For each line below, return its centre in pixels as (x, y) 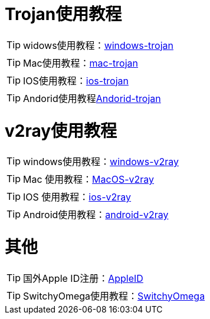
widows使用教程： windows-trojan (98, 45)
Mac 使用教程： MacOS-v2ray (89, 180)
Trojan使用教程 (63, 14)
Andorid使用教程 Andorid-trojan (92, 98)
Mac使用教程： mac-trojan (81, 63)
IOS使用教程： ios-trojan (76, 80)
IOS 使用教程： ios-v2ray (77, 197)
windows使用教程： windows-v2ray (101, 162)
